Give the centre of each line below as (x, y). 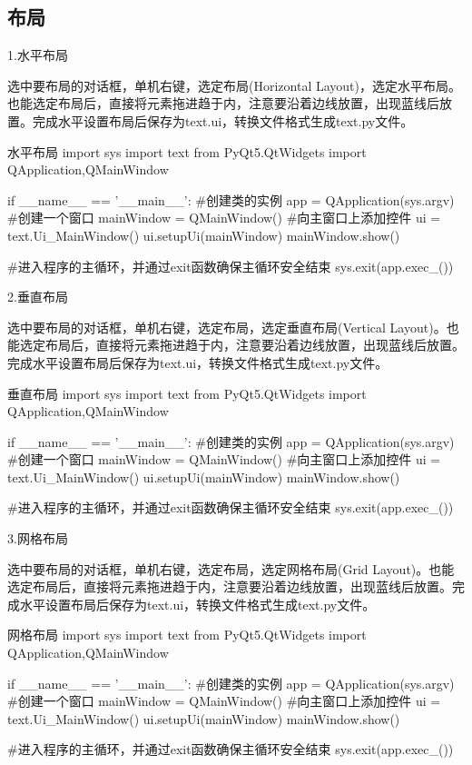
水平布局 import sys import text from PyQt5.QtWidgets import (187, 151)
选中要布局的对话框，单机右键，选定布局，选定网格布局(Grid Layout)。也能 (231, 568)
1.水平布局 (38, 55)
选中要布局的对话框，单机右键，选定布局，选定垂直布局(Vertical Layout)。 (227, 327)
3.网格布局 (38, 538)
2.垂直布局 (38, 297)
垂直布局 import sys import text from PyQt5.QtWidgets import (187, 393)
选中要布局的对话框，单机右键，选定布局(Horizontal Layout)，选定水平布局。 (234, 85)
